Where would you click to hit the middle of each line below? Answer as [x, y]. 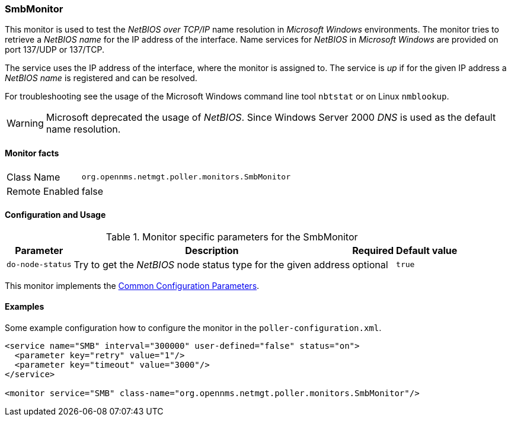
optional [370, 264]
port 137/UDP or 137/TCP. [55, 50]
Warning [25, 123]
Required [373, 250]
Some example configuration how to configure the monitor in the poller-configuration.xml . [193, 328]
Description [212, 250]
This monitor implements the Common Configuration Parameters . [132, 285]
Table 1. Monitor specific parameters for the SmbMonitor [232, 237]
